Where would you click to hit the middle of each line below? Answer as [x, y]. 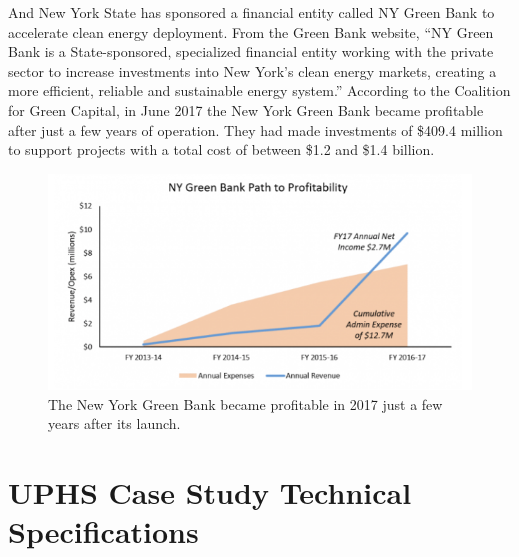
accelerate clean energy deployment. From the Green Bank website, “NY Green [251, 31]
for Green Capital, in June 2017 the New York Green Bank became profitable [246, 109]
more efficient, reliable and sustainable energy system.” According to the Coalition [259, 90]
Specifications [103, 531]
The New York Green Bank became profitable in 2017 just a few [245, 403]
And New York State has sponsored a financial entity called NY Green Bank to [251, 12]
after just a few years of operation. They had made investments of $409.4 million [255, 129]
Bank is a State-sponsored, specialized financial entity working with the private [251, 51]
